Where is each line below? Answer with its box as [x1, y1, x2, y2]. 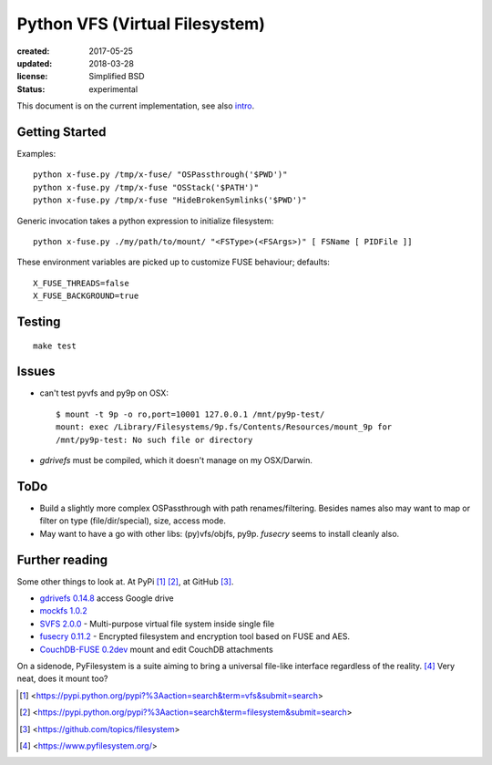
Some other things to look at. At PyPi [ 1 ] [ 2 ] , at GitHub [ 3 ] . [16, 575, 234, 587]
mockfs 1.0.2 [39, 605, 87, 616]
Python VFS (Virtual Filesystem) [16, 14, 266, 34]
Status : [16, 83, 46, 95]
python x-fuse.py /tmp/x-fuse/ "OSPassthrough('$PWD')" [33, 170, 288, 180]
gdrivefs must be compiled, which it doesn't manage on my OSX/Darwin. [39, 455, 313, 466]
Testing [16, 314, 61, 329]
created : [16, 46, 50, 57]
